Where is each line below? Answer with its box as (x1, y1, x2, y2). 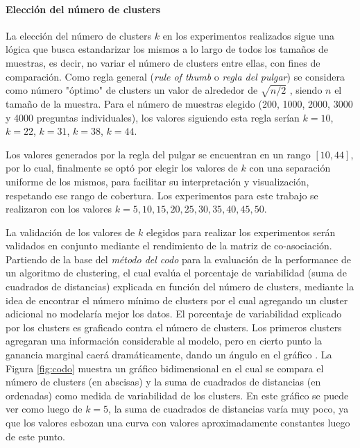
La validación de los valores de (6, 224, 135, 239)
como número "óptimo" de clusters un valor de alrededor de (6, 83, 258, 97)
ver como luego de (6, 401, 83, 416)
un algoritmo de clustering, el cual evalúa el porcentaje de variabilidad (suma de (6, 265, 347, 280)
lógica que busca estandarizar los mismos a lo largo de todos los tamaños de (6, 42, 329, 56)
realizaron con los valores (6, 201, 112, 216)
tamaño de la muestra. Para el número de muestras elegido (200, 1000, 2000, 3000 (6, 96, 353, 110)
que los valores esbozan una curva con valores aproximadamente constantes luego (6, 415, 350, 429)
